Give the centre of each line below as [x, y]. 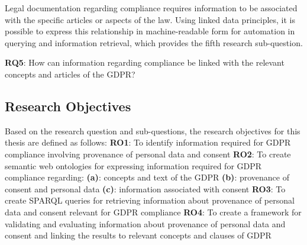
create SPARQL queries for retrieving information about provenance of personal [150, 200]
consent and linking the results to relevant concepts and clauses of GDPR [138, 235]
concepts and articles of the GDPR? [70, 74]
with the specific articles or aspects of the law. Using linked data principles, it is [150, 19]
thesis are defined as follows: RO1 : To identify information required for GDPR [148, 142]
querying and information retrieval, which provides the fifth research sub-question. [154, 42]
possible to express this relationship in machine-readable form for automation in [150, 31]
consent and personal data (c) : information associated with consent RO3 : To [145, 188]
